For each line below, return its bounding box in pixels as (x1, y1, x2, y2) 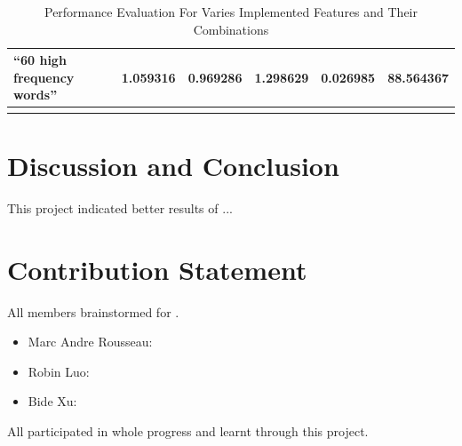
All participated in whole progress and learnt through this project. (7, 421, 369, 440)
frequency (13, 68, 75, 86)
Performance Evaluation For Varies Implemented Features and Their (44, 3, 418, 20)
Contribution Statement (7, 251, 307, 287)
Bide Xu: (28, 392, 77, 410)
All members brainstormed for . (7, 302, 179, 321)
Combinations (193, 20, 269, 38)
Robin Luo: (28, 362, 90, 380)
